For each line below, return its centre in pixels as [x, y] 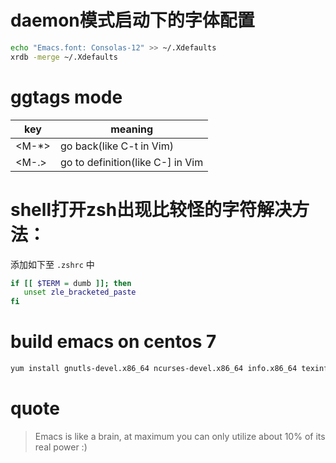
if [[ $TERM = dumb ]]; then [71, 283]
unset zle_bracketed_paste [80, 292]
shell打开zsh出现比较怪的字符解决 [151, 209]
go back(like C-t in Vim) [116, 146]
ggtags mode [66, 97]
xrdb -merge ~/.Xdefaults [64, 57]
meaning [132, 129]
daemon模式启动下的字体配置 [132, 20]
